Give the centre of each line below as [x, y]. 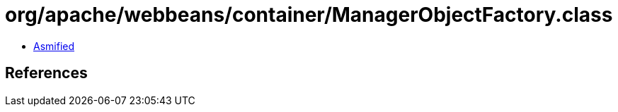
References [46, 73]
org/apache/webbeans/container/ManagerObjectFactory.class [309, 15]
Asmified [54, 46]
